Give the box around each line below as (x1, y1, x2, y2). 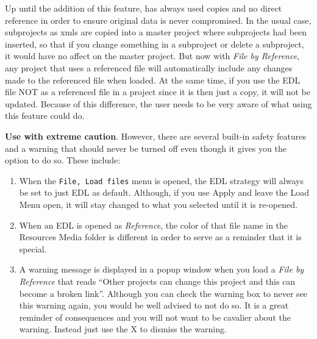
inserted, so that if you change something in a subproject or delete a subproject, (5, 37, 304, 50)
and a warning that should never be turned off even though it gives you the (5, 141, 287, 154)
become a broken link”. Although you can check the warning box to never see (19, 287, 308, 299)
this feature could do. (5, 109, 85, 122)
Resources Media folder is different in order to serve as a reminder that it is (19, 230, 302, 243)
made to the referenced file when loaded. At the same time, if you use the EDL (5, 73, 301, 86)
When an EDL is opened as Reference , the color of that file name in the (19, 218, 288, 231)
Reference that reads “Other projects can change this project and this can (19, 274, 296, 287)
